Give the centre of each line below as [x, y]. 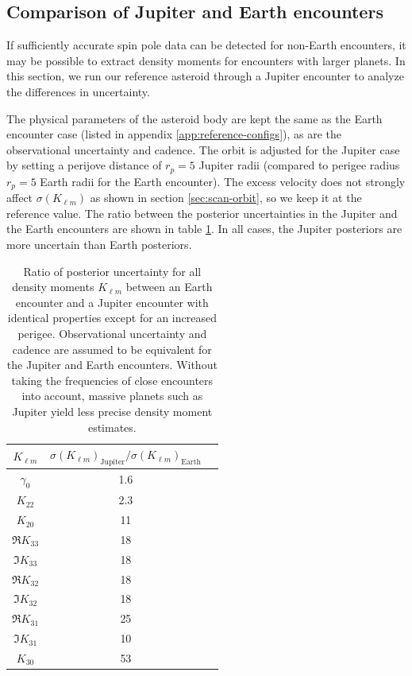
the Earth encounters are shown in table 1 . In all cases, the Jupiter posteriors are [204, 229]
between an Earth [169, 287]
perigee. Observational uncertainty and [112, 334]
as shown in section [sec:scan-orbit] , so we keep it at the [226, 198]
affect [20, 198]
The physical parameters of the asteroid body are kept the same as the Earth [194, 118]
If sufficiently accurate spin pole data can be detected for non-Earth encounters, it [206, 45]
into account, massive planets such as [112, 396]
